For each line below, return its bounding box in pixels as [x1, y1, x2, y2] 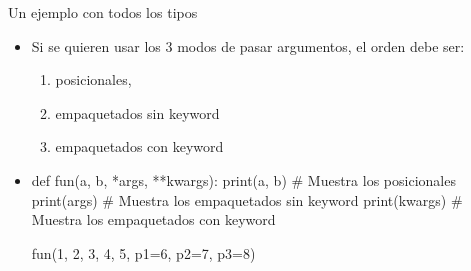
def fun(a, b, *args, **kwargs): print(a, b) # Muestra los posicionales [31, 169, 456, 190]
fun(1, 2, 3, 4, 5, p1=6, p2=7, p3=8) [31, 242, 256, 263]
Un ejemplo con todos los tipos [8, 2, 198, 22]
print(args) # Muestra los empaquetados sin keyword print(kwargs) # [31, 189, 463, 210]
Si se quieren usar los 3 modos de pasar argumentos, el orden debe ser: [31, 35, 465, 56]
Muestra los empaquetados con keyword [31, 209, 276, 230]
